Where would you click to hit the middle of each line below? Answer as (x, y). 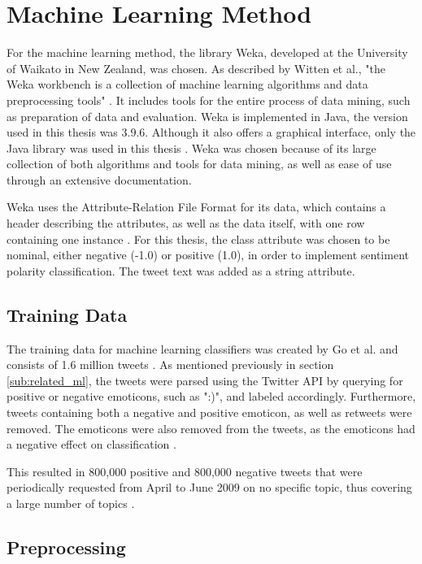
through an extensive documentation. (99, 179)
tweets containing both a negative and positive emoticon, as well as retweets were (209, 412)
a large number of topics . (71, 503)
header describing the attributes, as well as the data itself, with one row (186, 223)
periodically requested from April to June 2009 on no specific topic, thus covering (209, 487)
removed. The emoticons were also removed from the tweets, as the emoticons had (211, 428)
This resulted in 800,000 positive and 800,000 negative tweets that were (185, 471)
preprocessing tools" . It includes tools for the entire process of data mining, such (209, 100)
